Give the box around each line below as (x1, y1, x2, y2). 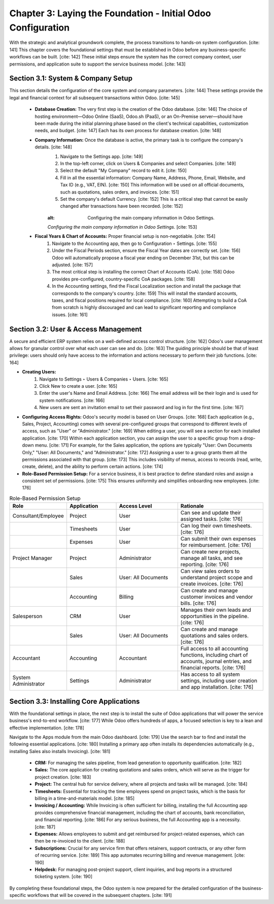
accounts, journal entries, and (180, 658, 252, 665)
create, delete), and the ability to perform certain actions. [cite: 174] (22, 463, 163, 470)
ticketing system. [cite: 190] (35, 874, 92, 880)
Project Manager (12, 554, 53, 562)
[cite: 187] (35, 824, 56, 830)
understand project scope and (180, 574, 253, 581)
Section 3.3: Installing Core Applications (9, 697, 140, 706)
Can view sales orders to (180, 568, 240, 575)
